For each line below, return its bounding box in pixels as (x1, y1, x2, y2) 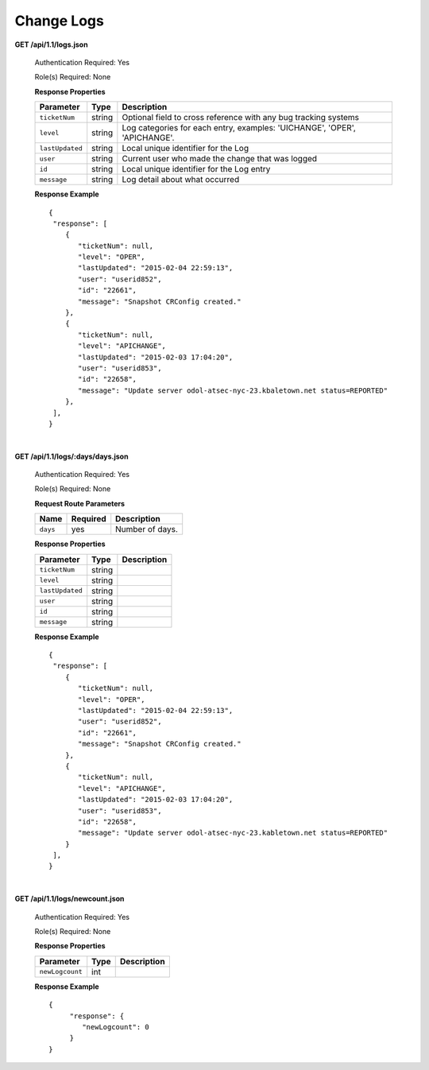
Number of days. (115, 524, 179, 535)
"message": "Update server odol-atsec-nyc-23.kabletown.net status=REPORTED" (78, 828, 388, 838)
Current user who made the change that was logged (122, 153, 318, 165)
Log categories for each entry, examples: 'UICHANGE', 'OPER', (122, 122, 357, 134)
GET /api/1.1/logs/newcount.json (14, 894, 125, 904)
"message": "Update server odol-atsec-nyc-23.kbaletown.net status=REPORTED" (78, 386, 388, 395)
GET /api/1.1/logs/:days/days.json (14, 452, 129, 461)
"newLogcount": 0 (82, 1022, 150, 1031)
